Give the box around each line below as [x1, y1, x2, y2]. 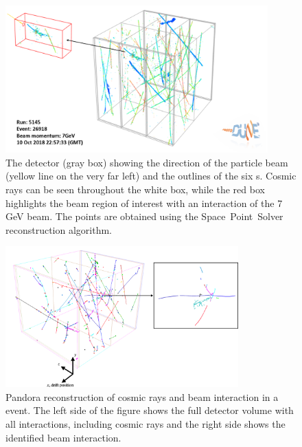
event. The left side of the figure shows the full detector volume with [5, 403, 294, 417]
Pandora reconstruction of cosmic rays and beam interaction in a [5, 389, 279, 404]
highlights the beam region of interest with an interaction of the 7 [5, 195, 283, 210]
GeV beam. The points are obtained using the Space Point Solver [5, 209, 283, 223]
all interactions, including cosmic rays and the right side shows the [5, 416, 286, 430]
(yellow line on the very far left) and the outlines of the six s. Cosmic [5, 168, 297, 183]
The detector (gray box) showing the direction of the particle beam [5, 155, 288, 169]
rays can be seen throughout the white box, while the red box [5, 182, 265, 197]
